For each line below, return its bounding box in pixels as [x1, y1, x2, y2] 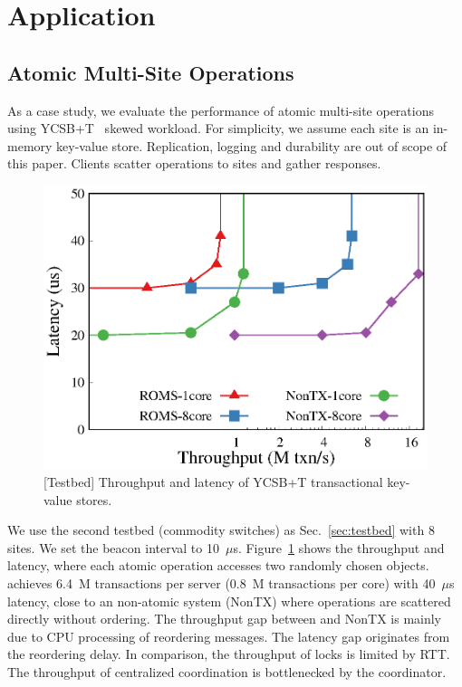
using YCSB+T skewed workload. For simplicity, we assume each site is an [7, 119, 429, 138]
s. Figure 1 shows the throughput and [233, 538, 445, 557]
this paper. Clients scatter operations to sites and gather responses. [7, 154, 381, 173]
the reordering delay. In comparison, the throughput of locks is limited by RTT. [7, 644, 450, 663]
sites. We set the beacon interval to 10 [7, 538, 219, 557]
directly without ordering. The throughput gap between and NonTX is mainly [7, 609, 442, 628]
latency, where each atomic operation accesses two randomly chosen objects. [7, 556, 429, 575]
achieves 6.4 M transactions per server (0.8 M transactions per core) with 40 [7, 573, 436, 592]
